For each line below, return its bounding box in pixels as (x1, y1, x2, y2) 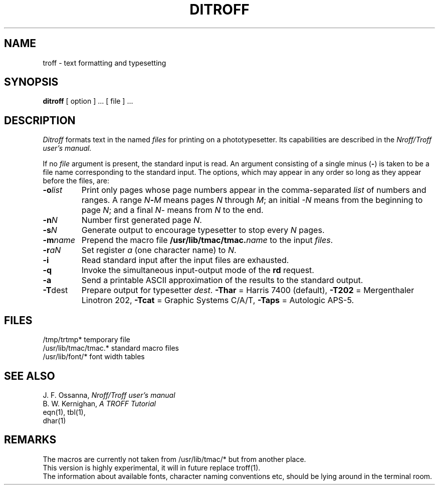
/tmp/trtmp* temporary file (43, 335, 130, 344)
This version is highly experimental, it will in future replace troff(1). (43, 463, 261, 472)
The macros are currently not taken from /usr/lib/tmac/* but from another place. (43, 454, 306, 463)
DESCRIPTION (4, 114, 76, 127)
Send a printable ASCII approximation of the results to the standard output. (81, 275, 363, 286)
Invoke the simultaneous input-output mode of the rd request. (81, 265, 314, 276)
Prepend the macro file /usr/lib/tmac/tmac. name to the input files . (81, 235, 333, 246)
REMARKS (4, 433, 57, 446)
